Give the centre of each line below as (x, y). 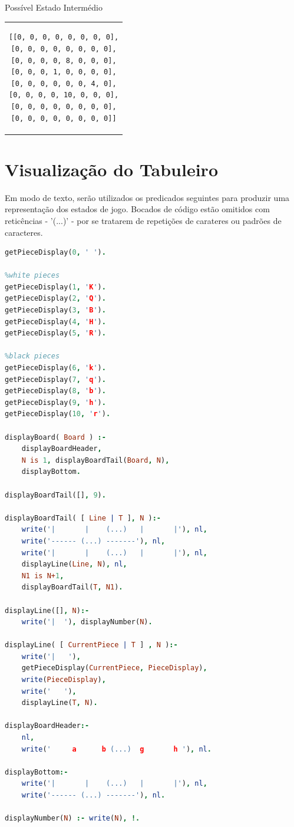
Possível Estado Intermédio (54, 7)
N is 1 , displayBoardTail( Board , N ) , (95, 460)
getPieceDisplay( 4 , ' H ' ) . (55, 322)
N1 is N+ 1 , (43, 576)
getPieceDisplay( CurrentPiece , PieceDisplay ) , (114, 668)
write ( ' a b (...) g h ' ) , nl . (116, 749)
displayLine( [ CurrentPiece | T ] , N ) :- (91, 645)
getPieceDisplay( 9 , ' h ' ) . (55, 402)
